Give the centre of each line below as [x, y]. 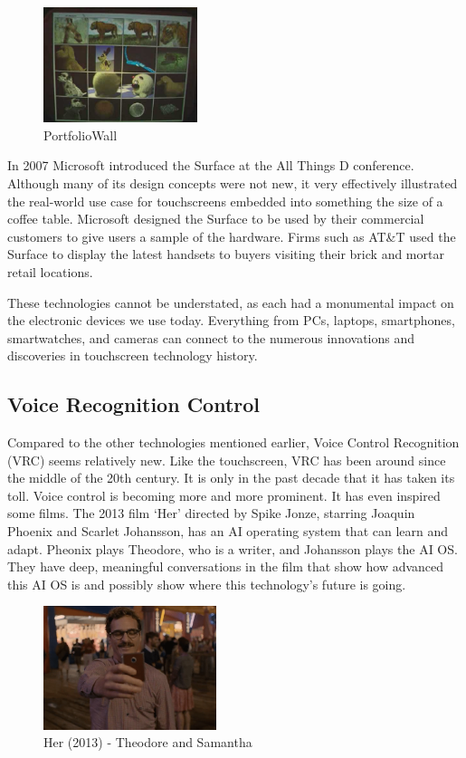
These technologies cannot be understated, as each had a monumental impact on [231, 302]
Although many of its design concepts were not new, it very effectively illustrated [233, 182]
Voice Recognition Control [134, 404]
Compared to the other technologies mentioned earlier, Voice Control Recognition [233, 442]
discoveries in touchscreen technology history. [133, 355]
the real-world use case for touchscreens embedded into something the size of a [225, 201]
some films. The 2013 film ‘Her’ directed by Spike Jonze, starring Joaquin [211, 513]
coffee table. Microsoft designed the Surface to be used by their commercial [216, 219]
